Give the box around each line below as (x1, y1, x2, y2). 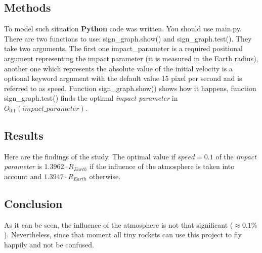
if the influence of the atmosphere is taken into (90, 161, 235, 172)
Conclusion (4, 195, 63, 211)
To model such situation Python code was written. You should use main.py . (4, 23, 242, 34)
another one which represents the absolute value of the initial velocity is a (4, 63, 233, 73)
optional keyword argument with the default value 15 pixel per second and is (4, 73, 242, 83)
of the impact (215, 151, 256, 161)
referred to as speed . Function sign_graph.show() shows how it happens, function (4, 82, 256, 93)
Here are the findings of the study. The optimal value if (4, 151, 176, 161)
